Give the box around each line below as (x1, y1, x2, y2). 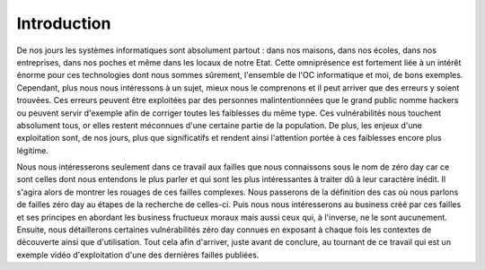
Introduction (16, 13, 111, 33)
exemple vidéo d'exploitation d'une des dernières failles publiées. (16, 249, 260, 260)
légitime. (16, 144, 48, 156)
